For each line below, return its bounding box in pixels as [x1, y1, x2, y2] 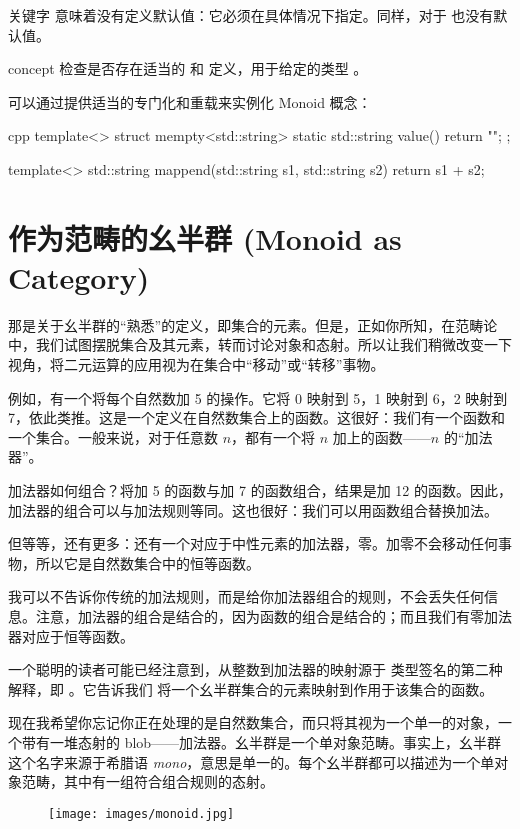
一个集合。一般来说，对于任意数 [8, 426, 218, 447]
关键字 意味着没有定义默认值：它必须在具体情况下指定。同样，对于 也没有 [8, 5, 494, 25]
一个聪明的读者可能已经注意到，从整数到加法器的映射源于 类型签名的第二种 [8, 659, 503, 680]
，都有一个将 [231, 426, 316, 447]
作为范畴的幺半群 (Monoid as [8, 217, 402, 258]
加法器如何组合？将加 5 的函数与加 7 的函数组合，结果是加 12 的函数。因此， [8, 480, 512, 501]
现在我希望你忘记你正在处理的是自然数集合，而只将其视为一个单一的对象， [8, 712, 498, 733]
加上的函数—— [332, 426, 431, 447]
